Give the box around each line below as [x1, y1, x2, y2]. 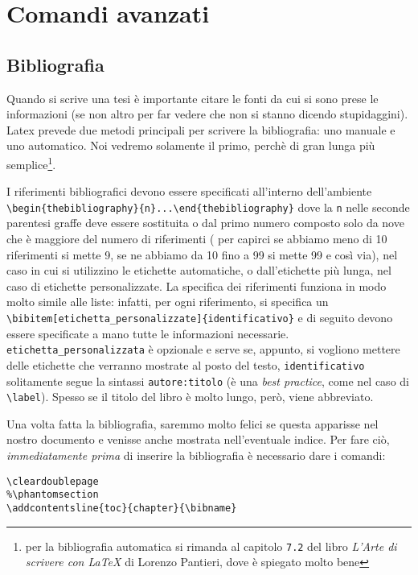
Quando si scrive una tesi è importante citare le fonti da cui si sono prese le [6, 89, 379, 106]
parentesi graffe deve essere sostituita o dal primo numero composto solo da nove [6, 214, 404, 231]
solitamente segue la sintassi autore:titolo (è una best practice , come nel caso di [6, 372, 409, 389]
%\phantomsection [6, 489, 99, 501]
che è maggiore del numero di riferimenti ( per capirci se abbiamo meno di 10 [6, 230, 387, 247]
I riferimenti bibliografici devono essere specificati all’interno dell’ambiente [6, 183, 372, 200]
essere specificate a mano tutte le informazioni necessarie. [6, 325, 289, 341]
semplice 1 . [6, 153, 56, 172]
